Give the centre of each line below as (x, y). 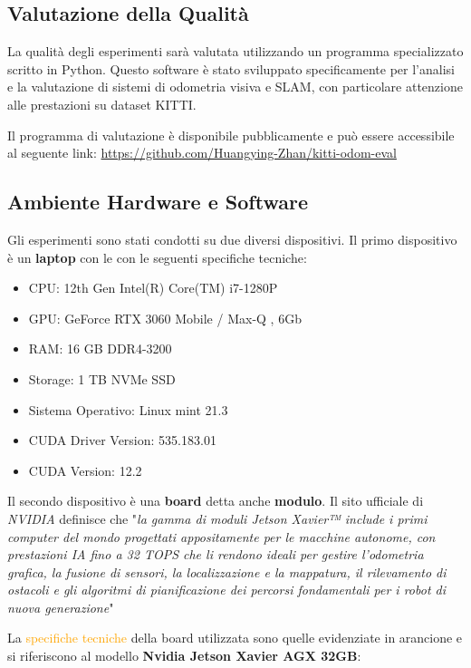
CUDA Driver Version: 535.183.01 (122, 440)
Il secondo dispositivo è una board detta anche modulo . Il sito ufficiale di (216, 501)
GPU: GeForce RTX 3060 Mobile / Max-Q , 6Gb (165, 318)
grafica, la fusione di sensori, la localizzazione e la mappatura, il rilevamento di (227, 571)
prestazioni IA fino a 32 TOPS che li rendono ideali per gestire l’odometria (216, 554)
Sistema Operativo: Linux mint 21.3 (128, 409)
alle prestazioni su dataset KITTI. (102, 104)
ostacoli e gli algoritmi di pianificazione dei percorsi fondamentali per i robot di (227, 590)
